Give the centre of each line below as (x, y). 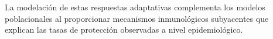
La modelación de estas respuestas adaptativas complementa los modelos (135, 7)
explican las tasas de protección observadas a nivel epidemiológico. (124, 30)
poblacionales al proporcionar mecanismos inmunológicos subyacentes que (137, 18)
